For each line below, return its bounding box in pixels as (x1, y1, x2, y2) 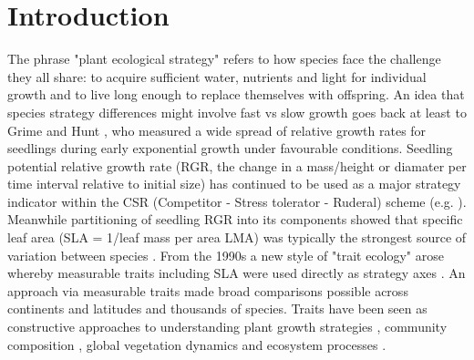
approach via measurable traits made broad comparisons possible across (7, 281, 408, 300)
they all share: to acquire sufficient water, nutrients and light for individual (7, 67, 427, 86)
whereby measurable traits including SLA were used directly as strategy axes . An (7, 263, 466, 283)
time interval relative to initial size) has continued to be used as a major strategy (7, 174, 461, 193)
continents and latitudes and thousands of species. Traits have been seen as (7, 299, 428, 318)
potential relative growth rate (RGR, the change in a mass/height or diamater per (7, 156, 467, 175)
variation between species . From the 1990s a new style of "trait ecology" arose (7, 245, 444, 264)
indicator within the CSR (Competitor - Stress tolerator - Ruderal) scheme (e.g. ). (7, 191, 467, 211)
